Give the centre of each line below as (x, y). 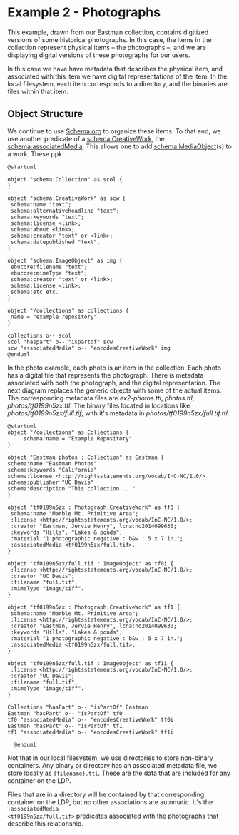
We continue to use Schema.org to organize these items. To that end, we (114, 131)
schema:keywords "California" (52, 470)
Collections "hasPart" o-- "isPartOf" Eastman (78, 707)
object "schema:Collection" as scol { (65, 179)
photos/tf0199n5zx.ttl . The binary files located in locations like (99, 405)
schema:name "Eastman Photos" (52, 464)
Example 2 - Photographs (84, 12)
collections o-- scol (40, 335)
